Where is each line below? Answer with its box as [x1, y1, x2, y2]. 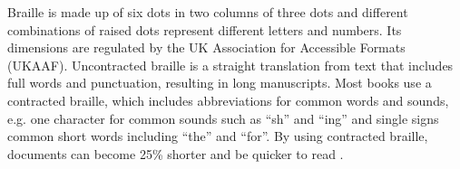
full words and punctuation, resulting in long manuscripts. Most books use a [7, 73, 432, 92]
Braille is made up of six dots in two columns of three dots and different [7, 3, 408, 21]
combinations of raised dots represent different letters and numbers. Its [7, 20, 402, 39]
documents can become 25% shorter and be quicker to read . [7, 144, 344, 163]
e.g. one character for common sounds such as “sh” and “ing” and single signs [7, 108, 439, 127]
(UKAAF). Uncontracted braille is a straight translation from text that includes [7, 55, 454, 74]
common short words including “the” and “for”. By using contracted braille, [7, 127, 428, 146]
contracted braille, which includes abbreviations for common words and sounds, [7, 90, 449, 109]
